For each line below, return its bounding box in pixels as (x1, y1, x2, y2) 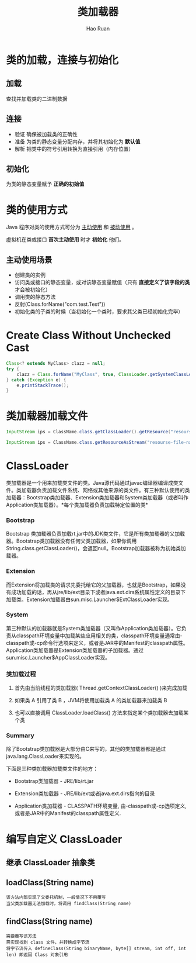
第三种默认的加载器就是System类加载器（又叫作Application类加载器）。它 (6, 624, 182, 631)
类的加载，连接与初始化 (6, 53, 119, 67)
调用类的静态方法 (14, 294, 56, 301)
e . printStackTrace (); (16, 382, 69, 388)
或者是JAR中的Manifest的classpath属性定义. (14, 810, 121, 817)
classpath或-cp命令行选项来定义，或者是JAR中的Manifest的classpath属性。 (6, 639, 188, 646)
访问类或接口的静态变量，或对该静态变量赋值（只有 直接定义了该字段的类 (14, 279, 190, 286)
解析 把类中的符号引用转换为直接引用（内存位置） (14, 145, 134, 152)
